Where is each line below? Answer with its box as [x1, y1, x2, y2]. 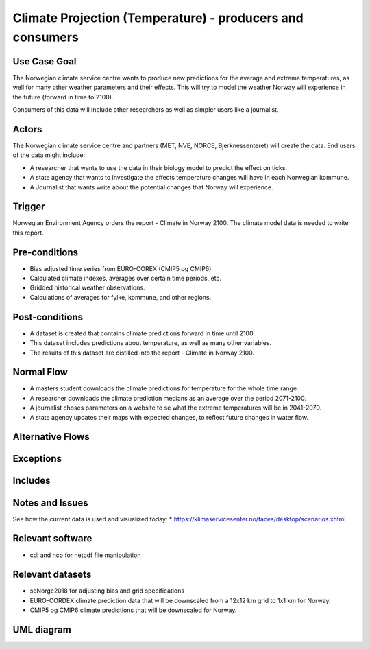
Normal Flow [12, 366, 69, 378]
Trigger [12, 201, 45, 213]
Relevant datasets [12, 569, 92, 580]
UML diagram [12, 624, 71, 635]
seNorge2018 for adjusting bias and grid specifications [29, 587, 185, 595]
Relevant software [12, 532, 92, 545]
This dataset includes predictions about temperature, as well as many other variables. [29, 339, 272, 347]
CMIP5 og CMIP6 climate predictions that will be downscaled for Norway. [29, 606, 237, 614]
